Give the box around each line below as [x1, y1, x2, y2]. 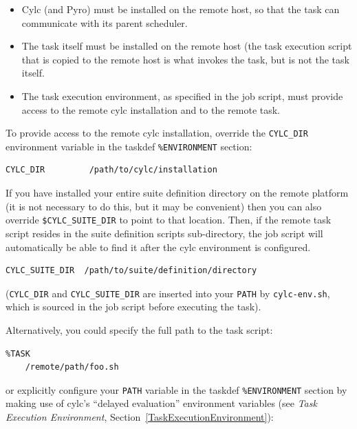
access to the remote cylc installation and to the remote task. [21, 102, 281, 117]
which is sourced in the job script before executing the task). [6, 299, 261, 314]
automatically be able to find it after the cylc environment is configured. [6, 239, 311, 254]
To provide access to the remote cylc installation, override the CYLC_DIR [6, 126, 308, 140]
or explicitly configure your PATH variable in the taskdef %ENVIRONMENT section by [6, 382, 347, 397]
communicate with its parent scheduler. [21, 15, 188, 30]
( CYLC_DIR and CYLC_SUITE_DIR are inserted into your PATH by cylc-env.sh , [6, 286, 330, 300]
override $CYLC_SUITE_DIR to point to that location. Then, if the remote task [6, 212, 332, 227]
